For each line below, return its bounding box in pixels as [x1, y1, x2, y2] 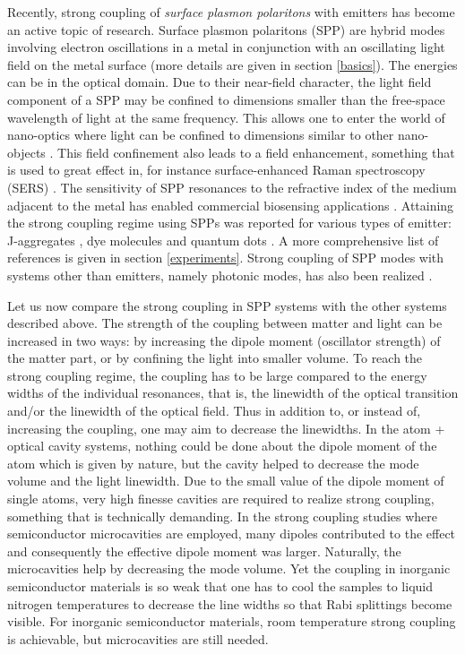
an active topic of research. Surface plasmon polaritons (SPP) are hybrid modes [7, 20, 445, 39]
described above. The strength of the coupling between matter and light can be [7, 314, 443, 332]
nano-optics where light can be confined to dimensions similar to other [7, 125, 394, 144]
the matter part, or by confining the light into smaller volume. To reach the [7, 349, 423, 367]
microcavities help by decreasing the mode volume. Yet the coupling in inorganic [7, 559, 451, 578]
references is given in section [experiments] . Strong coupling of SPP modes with [7, 248, 444, 267]
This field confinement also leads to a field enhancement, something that [57, 142, 455, 161]
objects [7, 142, 46, 161]
